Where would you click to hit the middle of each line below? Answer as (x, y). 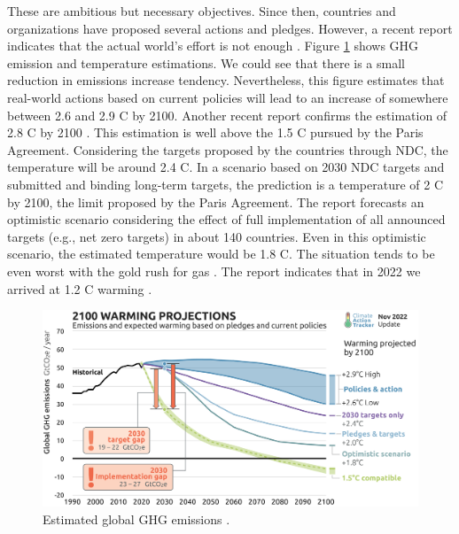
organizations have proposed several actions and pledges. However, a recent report (230, 28)
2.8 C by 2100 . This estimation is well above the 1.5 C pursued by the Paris (215, 132)
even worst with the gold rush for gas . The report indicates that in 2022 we (214, 271)
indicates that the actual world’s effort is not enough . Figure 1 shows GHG (213, 46)
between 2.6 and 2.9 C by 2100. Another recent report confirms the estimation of (227, 115)
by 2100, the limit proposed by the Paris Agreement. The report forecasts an (216, 201)
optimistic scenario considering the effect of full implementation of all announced (226, 219)
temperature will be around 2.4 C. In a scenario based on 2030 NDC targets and (226, 167)
